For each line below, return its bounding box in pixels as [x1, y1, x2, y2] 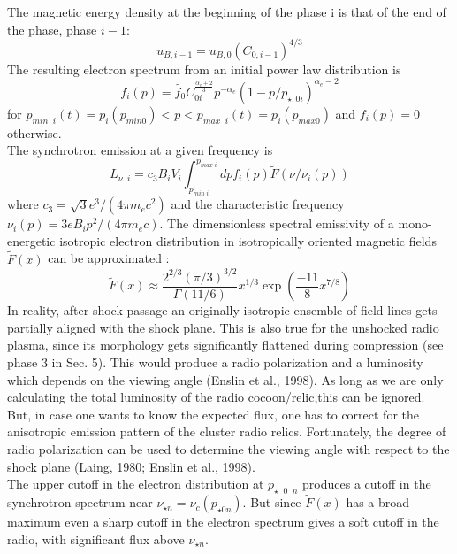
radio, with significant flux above [7, 529, 185, 548]
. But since [242, 493, 301, 512]
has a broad [346, 493, 410, 512]
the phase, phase [7, 19, 97, 38]
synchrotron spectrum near [7, 493, 153, 512]
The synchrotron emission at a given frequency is [7, 141, 273, 159]
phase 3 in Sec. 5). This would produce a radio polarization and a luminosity [7, 352, 423, 371]
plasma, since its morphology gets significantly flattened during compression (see [7, 335, 444, 354]
